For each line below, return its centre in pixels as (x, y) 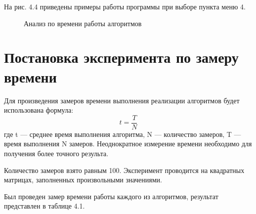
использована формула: (39, 110)
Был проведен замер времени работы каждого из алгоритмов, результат (111, 196)
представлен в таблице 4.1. (44, 206)
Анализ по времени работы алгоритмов (83, 23)
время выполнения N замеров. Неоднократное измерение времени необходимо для (128, 144)
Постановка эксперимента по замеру (121, 57)
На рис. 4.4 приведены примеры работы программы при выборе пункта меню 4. (125, 6)
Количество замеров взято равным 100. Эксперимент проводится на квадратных (124, 170)
